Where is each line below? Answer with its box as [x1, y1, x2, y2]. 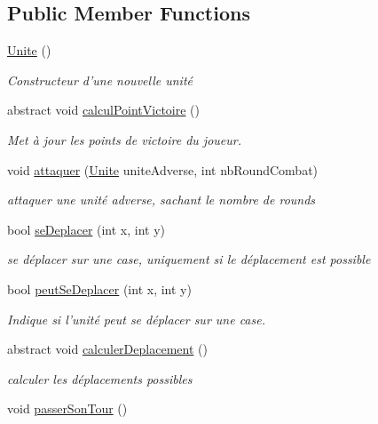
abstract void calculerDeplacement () [7, 340, 208, 358]
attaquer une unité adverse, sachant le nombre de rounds [7, 190, 316, 209]
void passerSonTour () [7, 399, 128, 418]
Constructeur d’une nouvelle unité [7, 70, 193, 89]
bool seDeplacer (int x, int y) [7, 220, 166, 238]
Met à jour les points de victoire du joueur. [7, 130, 241, 148]
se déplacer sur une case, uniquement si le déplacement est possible [7, 250, 371, 268]
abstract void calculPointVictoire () [7, 100, 200, 119]
